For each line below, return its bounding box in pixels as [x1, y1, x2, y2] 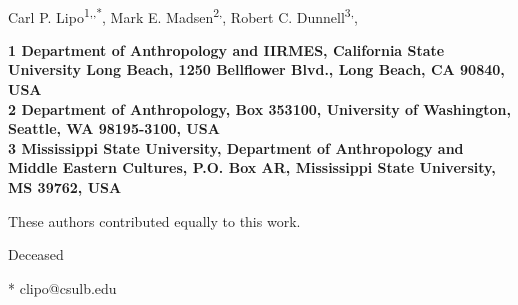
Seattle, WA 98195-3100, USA [8, 118, 220, 139]
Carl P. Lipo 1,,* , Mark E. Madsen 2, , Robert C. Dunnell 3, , [8, 3, 358, 27]
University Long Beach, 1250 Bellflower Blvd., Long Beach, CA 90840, [8, 59, 505, 80]
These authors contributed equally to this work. [8, 210, 301, 231]
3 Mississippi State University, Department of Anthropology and [8, 137, 464, 158]
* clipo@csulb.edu [8, 277, 117, 298]
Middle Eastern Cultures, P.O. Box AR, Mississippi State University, [8, 157, 496, 178]
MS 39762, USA [8, 177, 122, 197]
